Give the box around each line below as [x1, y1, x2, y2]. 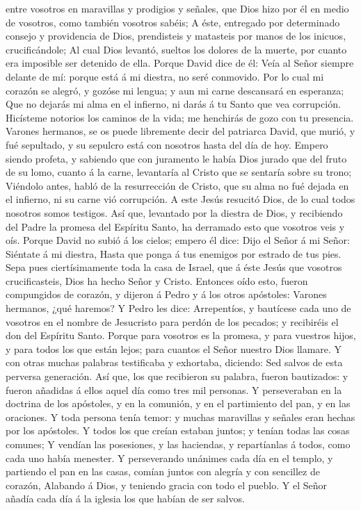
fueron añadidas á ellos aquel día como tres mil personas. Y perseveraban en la [6, 382, 342, 397]
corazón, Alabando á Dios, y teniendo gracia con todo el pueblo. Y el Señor [6, 477, 328, 492]
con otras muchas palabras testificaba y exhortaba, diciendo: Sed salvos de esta [6, 355, 343, 370]
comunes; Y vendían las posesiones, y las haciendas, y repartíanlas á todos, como [6, 437, 351, 451]
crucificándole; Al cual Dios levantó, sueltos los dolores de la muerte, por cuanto [6, 42, 347, 56]
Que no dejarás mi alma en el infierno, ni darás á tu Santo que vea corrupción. [6, 97, 341, 111]
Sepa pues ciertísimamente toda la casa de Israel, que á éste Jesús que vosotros [6, 260, 342, 274]
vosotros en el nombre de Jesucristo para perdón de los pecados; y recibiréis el [6, 314, 339, 329]
